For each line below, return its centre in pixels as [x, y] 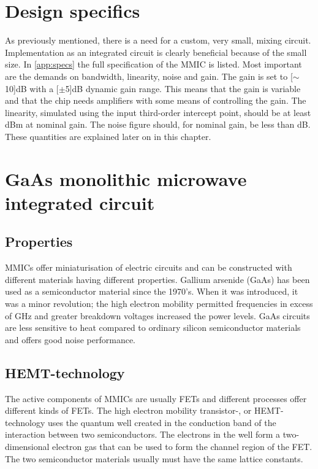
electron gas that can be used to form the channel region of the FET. [182, 446]
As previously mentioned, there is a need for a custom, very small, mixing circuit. [158, 40]
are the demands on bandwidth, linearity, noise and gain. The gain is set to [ [149, 76]
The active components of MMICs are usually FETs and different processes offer [156, 398]
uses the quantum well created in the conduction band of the [162, 422]
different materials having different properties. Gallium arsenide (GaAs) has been [157, 279]
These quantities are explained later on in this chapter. [108, 136]
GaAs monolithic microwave [126, 178]
